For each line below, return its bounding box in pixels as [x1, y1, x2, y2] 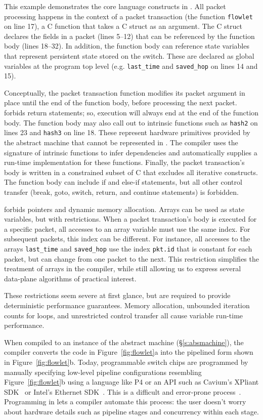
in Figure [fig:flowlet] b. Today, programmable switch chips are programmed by [4, 356, 248, 367]
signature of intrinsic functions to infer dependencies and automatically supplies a [4, 147, 257, 157]
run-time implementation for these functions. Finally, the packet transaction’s [4, 157, 245, 167]
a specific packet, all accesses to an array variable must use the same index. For [4, 223, 250, 234]
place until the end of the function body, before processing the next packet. [4, 97, 237, 108]
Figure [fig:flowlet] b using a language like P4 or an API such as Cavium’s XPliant [4, 376, 259, 387]
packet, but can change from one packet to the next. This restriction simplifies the [4, 253, 259, 264]
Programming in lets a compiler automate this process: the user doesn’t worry [4, 396, 246, 407]
